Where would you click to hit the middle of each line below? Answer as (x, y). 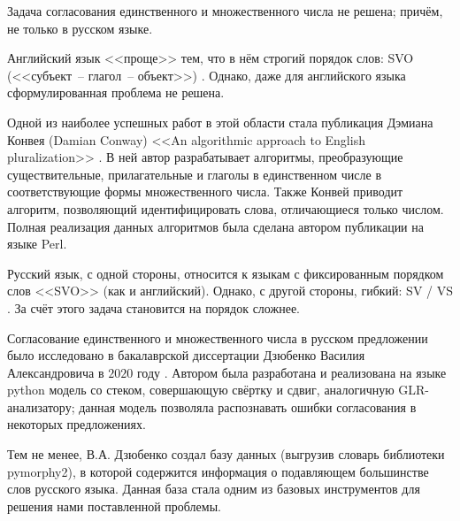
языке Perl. (37, 244)
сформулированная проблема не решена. (116, 92)
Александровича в (56, 372)
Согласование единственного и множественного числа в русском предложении (218, 337)
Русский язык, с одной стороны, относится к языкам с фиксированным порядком (226, 273)
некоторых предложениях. (77, 424)
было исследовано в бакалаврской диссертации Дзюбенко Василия (186, 355)
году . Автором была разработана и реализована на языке (291, 372)
